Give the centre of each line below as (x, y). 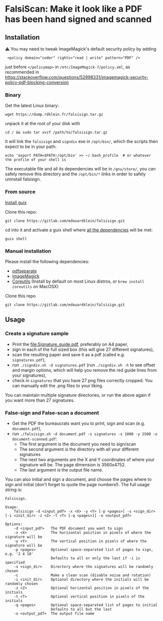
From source (20, 192)
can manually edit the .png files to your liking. (58, 385)
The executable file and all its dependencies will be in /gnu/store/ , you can (80, 169)
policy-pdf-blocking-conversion (37, 82)
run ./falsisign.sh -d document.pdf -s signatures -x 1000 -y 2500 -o (85, 434)
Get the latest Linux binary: (32, 106)
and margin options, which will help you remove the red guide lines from (84, 370)
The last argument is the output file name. (61, 470)
